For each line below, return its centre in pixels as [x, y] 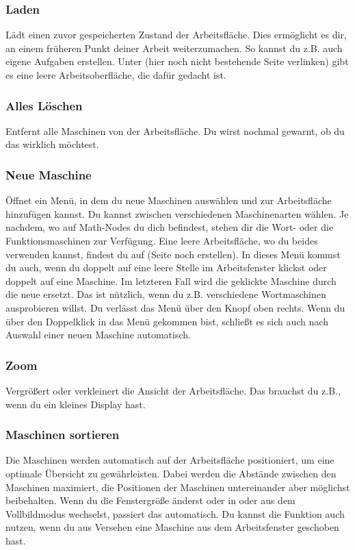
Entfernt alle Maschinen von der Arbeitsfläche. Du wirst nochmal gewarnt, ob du [175, 130]
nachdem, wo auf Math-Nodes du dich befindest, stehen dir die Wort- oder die [170, 227]
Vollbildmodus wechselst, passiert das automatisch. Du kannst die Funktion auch [175, 513]
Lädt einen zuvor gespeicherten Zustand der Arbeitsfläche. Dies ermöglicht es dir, [176, 35]
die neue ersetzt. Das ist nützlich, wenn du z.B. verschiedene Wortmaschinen [166, 294]
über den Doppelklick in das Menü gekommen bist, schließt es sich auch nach [167, 321]
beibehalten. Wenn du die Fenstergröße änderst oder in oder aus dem [150, 500]
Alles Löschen [44, 105]
